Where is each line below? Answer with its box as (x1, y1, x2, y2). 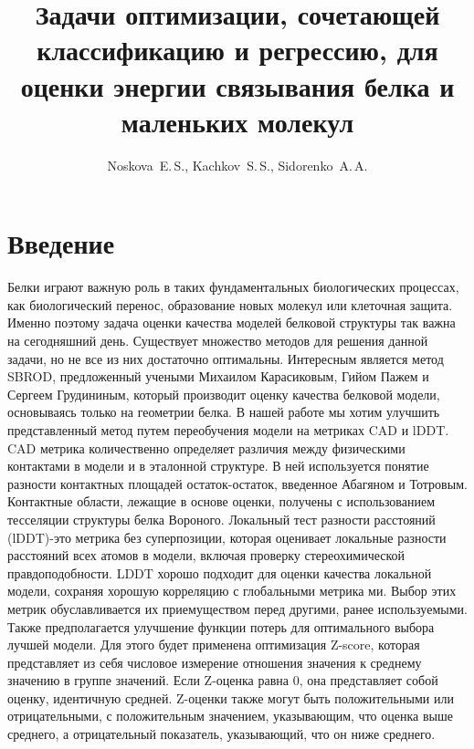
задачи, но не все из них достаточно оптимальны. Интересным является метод (7, 348, 444, 368)
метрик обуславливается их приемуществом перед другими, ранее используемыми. (7, 598, 468, 618)
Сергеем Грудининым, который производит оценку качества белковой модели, (7, 384, 440, 403)
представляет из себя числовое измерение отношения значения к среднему (7, 652, 422, 671)
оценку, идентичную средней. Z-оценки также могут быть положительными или (7, 688, 454, 707)
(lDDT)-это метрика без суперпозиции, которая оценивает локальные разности (7, 527, 447, 546)
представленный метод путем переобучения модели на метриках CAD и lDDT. (7, 420, 449, 439)
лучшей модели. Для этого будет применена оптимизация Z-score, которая (7, 635, 420, 654)
